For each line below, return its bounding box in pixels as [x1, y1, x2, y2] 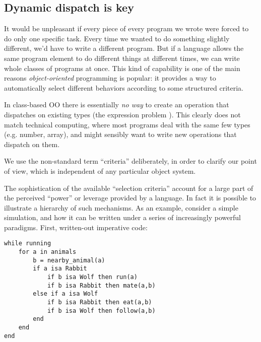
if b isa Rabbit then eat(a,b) [47, 299, 152, 306]
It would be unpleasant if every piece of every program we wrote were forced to [4, 23, 249, 34]
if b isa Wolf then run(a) [47, 273, 138, 281]
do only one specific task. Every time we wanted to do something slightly [4, 33, 230, 43]
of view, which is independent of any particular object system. [4, 165, 196, 176]
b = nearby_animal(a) [33, 256, 105, 264]
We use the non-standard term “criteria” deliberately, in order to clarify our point [4, 156, 257, 166]
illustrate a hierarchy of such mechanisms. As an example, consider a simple [4, 202, 238, 213]
